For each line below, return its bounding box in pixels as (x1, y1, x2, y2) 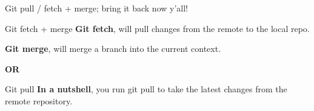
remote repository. (5, 94, 73, 107)
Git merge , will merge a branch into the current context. (5, 42, 221, 55)
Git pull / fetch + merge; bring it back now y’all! (5, 2, 188, 14)
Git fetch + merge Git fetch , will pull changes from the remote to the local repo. (5, 22, 310, 34)
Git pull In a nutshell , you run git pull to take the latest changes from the (5, 83, 287, 95)
